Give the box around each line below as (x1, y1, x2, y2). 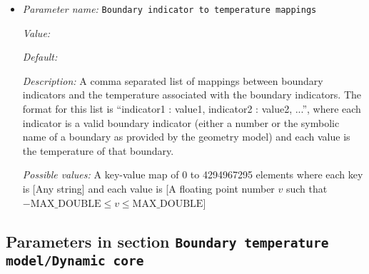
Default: (22, 49, 58, 64)
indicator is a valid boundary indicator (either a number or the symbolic (22, 115, 340, 130)
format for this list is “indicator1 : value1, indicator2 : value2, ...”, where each (22, 101, 361, 116)
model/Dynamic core (6, 253, 144, 268)
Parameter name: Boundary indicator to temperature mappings (22, 1, 317, 16)
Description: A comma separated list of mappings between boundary (22, 73, 323, 88)
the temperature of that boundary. (22, 143, 174, 158)
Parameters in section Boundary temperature (6, 230, 329, 252)
